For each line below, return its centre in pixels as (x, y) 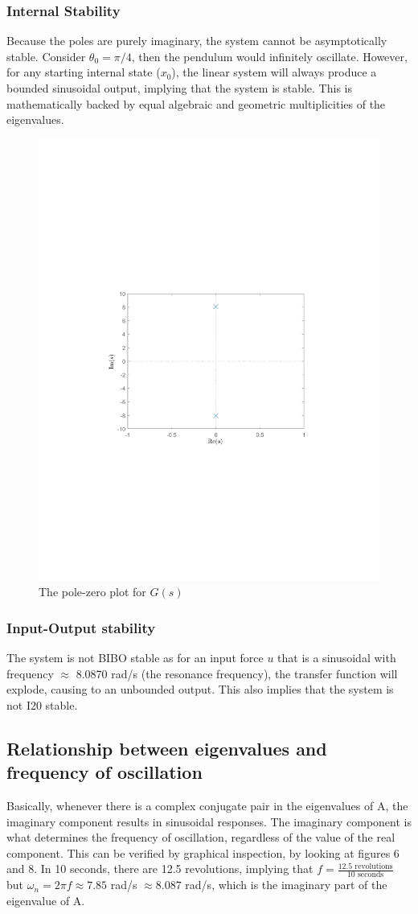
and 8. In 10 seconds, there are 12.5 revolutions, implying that (160, 869)
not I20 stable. (42, 704)
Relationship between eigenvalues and (167, 748)
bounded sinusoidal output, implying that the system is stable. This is (179, 88)
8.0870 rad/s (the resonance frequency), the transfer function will (237, 673)
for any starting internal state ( (84, 72)
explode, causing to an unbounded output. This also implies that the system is (200, 689)
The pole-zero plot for (92, 592)
